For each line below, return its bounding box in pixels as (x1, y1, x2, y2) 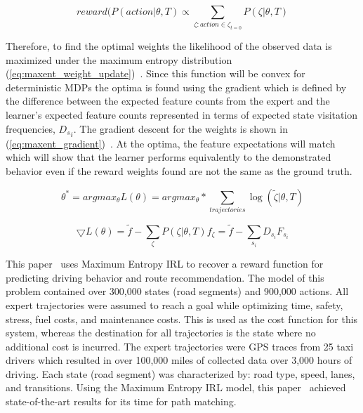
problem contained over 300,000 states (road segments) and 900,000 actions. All (6, 284, 349, 299)
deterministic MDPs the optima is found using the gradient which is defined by (6, 79, 347, 94)
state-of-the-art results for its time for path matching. (6, 394, 237, 409)
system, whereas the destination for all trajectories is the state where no (6, 325, 316, 340)
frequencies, (6, 121, 55, 136)
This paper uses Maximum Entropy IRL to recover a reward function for (6, 256, 324, 271)
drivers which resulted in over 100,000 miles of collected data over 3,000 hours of (6, 353, 352, 367)
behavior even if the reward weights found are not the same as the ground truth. (6, 164, 352, 178)
